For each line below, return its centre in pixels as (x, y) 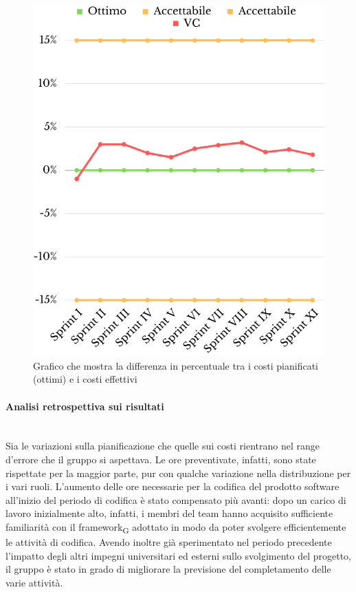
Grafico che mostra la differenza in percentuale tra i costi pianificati (176, 365)
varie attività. (34, 582)
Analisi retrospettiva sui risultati (85, 406)
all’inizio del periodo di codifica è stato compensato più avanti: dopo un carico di (176, 499)
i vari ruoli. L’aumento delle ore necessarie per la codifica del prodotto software (173, 486)
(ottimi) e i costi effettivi (85, 379)
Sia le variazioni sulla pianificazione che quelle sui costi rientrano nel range (163, 446)
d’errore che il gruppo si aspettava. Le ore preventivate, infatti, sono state (161, 459)
